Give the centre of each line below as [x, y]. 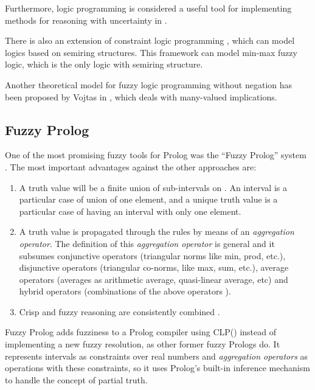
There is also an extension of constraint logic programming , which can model [150, 40]
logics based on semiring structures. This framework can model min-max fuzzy [151, 52]
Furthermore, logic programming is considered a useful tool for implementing [148, 8]
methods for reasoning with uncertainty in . [86, 20]
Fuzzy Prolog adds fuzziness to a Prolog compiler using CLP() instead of [140, 332]
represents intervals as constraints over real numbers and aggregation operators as [157, 356]
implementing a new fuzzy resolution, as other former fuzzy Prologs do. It [143, 344]
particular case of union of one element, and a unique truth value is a [148, 199]
